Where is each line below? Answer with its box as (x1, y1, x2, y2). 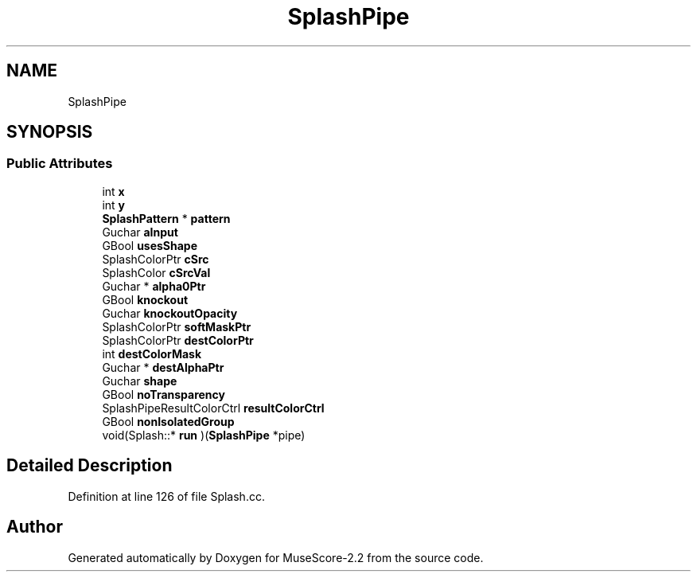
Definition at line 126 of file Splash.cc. (68, 489, 265, 503)
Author (6, 517, 63, 537)
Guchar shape (102, 373, 177, 388)
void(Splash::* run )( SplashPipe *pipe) (102, 428, 306, 442)
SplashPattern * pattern (102, 211, 231, 225)
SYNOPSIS (6, 122, 93, 143)
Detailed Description (6, 455, 173, 476)
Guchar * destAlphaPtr (102, 360, 224, 374)
